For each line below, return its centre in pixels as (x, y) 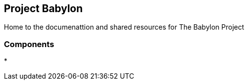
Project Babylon (44, 8)
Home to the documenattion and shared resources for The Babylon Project (124, 27)
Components (29, 44)
